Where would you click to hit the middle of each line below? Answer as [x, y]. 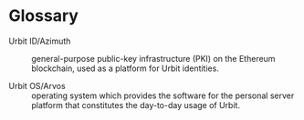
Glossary [44, 16]
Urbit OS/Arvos [37, 85]
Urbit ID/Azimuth [40, 41]
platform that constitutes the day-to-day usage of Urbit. [136, 105]
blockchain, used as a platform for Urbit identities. [126, 68]
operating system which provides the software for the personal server [163, 95]
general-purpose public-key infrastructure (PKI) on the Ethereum [153, 58]
